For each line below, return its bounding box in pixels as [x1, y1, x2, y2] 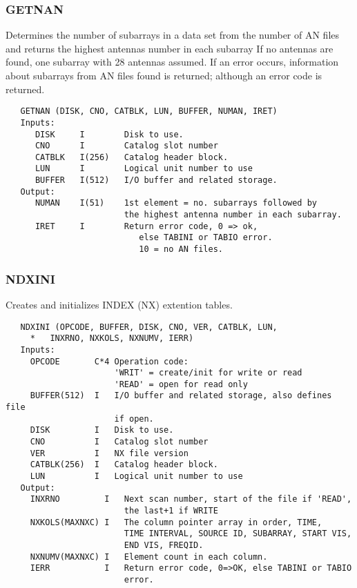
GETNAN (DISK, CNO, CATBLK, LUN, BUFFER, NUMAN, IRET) [20, 106, 278, 117]
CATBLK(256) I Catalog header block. [30, 460, 218, 470]
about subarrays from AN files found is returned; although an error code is [6, 68, 322, 82]
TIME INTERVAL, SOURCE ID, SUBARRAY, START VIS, [124, 529, 352, 539]
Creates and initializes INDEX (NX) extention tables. [6, 297, 233, 311]
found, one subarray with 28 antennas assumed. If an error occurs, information [6, 55, 339, 69]
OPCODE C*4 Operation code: [30, 356, 189, 366]
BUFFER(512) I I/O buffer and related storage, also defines [30, 391, 332, 401]
